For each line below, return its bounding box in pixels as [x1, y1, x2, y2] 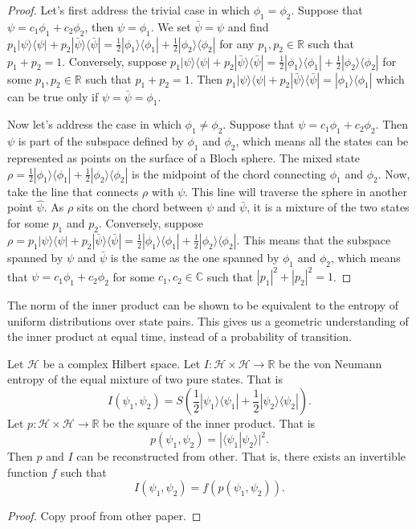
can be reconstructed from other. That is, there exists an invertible [76, 448, 406, 465]
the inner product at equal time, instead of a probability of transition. [7, 328, 352, 345]
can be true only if [7, 88, 99, 105]
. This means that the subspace [236, 231, 391, 248]
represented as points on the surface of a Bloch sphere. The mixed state [7, 149, 361, 166]
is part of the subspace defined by [18, 133, 184, 150]
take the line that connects [7, 182, 139, 199]
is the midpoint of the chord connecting [132, 165, 327, 182]
